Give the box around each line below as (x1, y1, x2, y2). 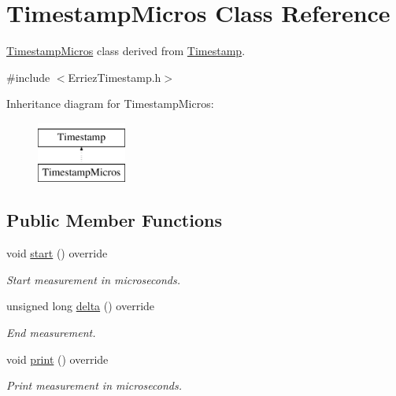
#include (6, 68, 50, 85)
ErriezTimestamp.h (68, 68, 161, 85)
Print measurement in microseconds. (6, 377, 182, 394)
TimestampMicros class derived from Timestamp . (6, 43, 246, 59)
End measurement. (6, 324, 96, 341)
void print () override (6, 350, 109, 367)
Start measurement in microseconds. (6, 271, 180, 287)
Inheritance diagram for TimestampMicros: (6, 95, 214, 112)
